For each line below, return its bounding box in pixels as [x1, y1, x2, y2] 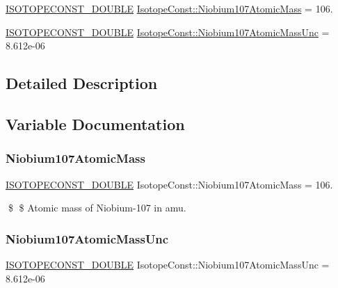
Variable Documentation [6, 113, 185, 134]
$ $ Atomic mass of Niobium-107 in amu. [8, 200, 186, 215]
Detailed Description [6, 72, 158, 94]
